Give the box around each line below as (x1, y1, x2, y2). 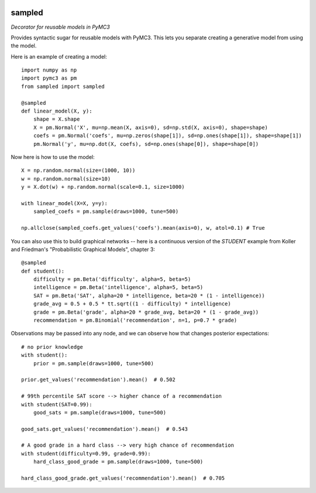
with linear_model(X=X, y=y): (21, 200, 108, 206)
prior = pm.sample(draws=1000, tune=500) (33, 360, 154, 366)
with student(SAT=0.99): (21, 401, 92, 407)
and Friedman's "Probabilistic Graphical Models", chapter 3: (11, 246, 155, 253)
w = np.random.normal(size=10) (21, 175, 111, 182)
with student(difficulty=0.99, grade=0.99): (21, 450, 152, 457)
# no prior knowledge (21, 344, 83, 350)
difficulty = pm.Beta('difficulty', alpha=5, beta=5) (33, 276, 191, 283)
